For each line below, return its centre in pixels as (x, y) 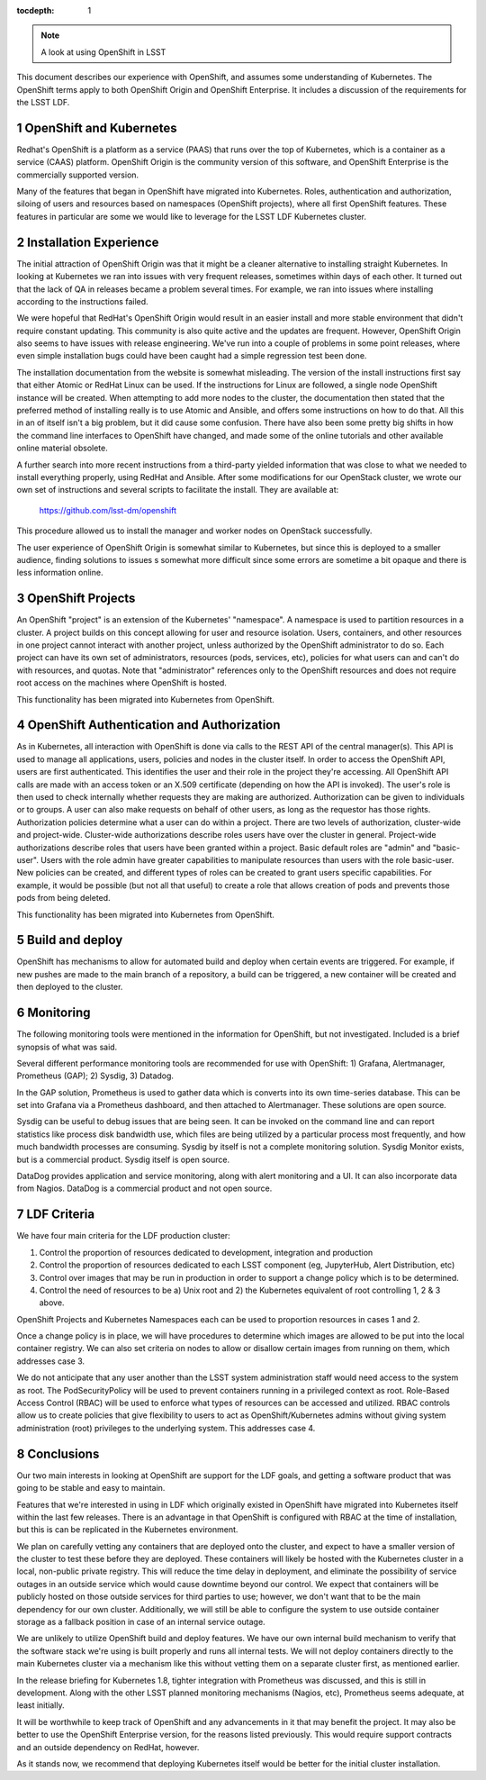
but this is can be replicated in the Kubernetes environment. (127, 1530)
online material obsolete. (62, 448)
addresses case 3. (51, 1361)
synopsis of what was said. (67, 1047)
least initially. (40, 1705)
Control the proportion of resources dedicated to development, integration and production (206, 1252)
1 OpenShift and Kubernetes (97, 127)
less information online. (60, 573)
